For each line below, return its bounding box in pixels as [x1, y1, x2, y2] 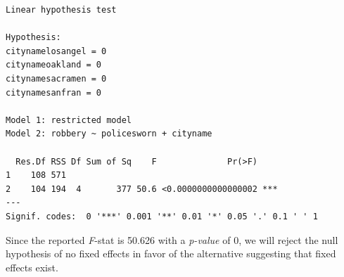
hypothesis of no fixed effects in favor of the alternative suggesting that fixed [6, 246, 336, 261]
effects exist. [6, 259, 58, 274]
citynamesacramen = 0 [6, 73, 107, 84]
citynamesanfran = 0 [6, 87, 102, 98]
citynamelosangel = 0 [6, 46, 107, 56]
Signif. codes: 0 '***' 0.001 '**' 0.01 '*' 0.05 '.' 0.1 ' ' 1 [6, 211, 318, 221]
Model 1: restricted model [6, 115, 132, 125]
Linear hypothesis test [6, 5, 117, 15]
